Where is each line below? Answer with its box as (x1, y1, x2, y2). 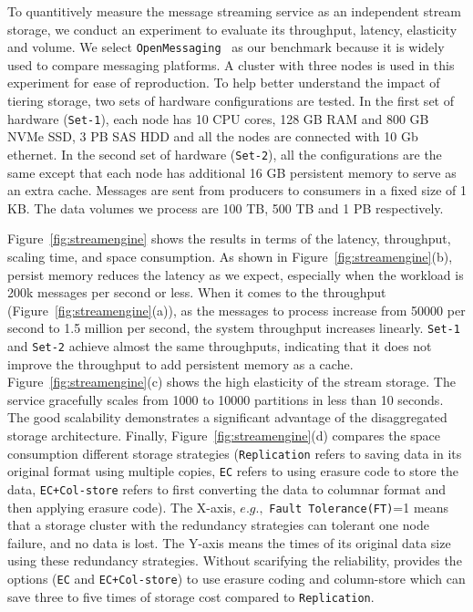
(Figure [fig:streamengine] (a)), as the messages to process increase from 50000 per (7, 300, 466, 319)
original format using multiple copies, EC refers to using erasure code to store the (7, 462, 458, 481)
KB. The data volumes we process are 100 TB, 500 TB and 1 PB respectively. (7, 198, 444, 217)
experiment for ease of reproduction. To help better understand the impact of (7, 73, 440, 92)
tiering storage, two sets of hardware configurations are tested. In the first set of (7, 91, 454, 110)
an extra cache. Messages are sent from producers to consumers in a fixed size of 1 (7, 181, 467, 200)
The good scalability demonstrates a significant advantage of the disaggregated (7, 408, 447, 427)
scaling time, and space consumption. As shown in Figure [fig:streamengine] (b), (7, 246, 453, 265)
